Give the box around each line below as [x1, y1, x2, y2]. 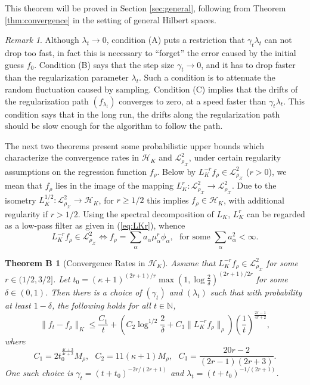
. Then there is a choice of [45, 285, 142, 298]
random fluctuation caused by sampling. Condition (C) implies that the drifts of [5, 82, 298, 95]
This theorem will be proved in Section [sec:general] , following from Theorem [5, 2, 286, 14]
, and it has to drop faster [201, 58, 296, 70]
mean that [5, 179, 42, 192]
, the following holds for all [52, 298, 151, 311]
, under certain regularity [188, 151, 281, 164]
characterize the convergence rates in [5, 151, 139, 164]
